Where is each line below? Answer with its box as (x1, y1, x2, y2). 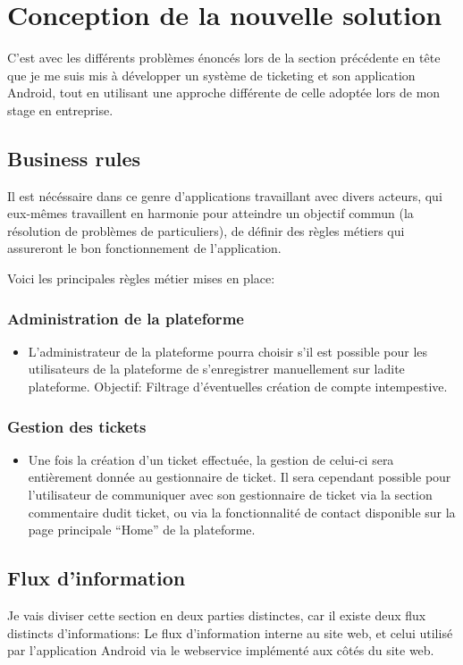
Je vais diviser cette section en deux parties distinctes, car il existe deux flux (7, 606, 426, 625)
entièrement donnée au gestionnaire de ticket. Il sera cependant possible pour (28, 467, 451, 486)
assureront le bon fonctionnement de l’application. (7, 239, 282, 257)
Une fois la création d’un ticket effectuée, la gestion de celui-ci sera (28, 450, 394, 468)
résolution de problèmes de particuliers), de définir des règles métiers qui (7, 221, 405, 240)
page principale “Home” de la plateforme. (28, 520, 256, 539)
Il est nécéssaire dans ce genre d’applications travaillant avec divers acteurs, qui (7, 186, 442, 205)
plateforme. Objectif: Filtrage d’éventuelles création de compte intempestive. (28, 377, 448, 396)
